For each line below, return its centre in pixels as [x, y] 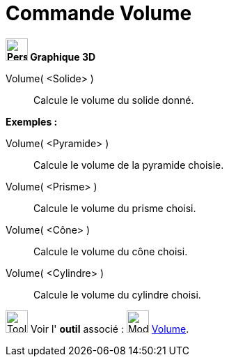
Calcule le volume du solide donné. [114, 100]
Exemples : [32, 121]
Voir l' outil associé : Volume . [110, 329]
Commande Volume [99, 13]
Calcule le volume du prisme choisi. [115, 208]
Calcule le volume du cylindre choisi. [117, 294]
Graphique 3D [63, 56]
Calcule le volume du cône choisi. [111, 251]
